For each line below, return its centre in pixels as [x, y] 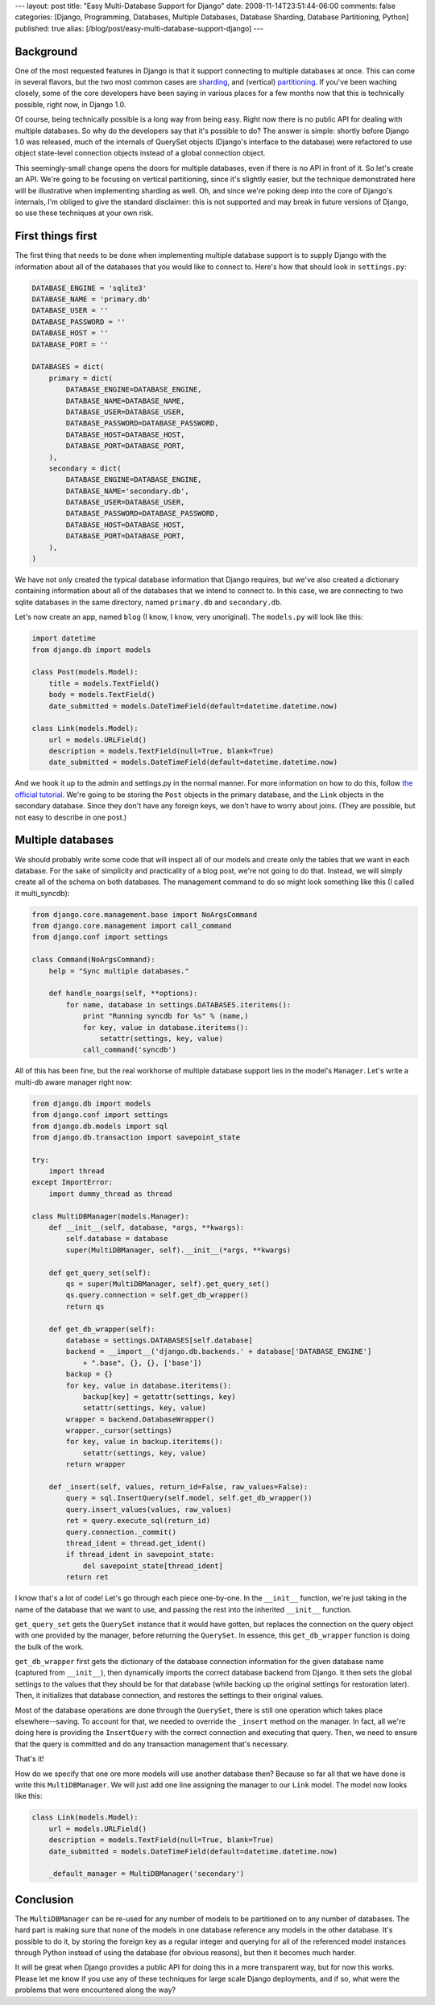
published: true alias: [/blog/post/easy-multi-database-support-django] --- [139, 28]
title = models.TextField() [104, 683]
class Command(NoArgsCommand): [94, 960]
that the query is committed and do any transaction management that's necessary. [152, 1744]
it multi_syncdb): [42, 893]
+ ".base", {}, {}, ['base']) [142, 1363]
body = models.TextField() [102, 695]
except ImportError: [72, 1182]
